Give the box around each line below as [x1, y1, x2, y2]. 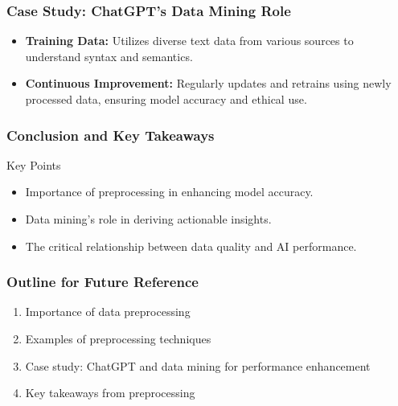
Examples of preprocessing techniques [25, 330, 211, 347]
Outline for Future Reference [6, 272, 199, 292]
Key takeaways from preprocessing [25, 384, 195, 401]
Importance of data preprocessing [25, 303, 191, 320]
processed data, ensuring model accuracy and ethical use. [25, 91, 307, 107]
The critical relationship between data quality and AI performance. [25, 237, 357, 254]
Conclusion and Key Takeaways [6, 125, 215, 145]
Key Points [6, 156, 61, 173]
